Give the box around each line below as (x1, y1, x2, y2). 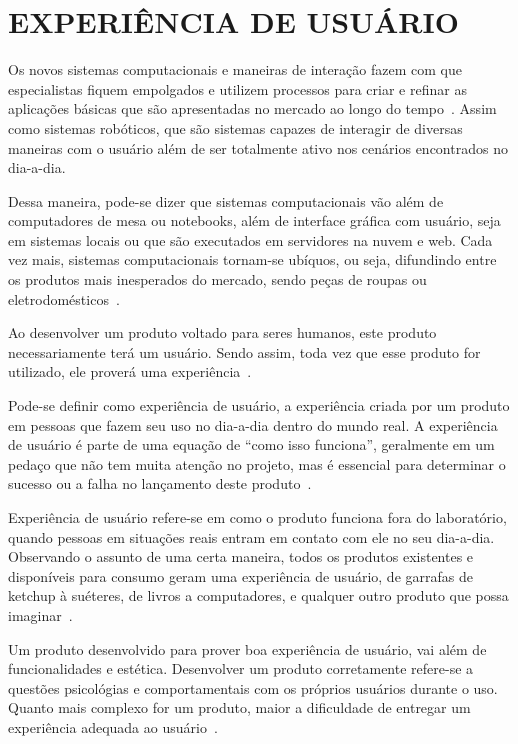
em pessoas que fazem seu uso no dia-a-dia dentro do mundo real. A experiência (8, 414, 498, 435)
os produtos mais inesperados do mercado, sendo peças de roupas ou (8, 269, 427, 290)
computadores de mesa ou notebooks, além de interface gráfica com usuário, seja (8, 210, 501, 231)
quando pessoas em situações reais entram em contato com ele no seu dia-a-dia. (8, 526, 495, 547)
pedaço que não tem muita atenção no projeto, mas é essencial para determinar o (8, 453, 506, 474)
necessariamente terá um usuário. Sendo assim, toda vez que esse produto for (8, 341, 481, 362)
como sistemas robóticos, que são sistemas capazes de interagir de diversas (8, 117, 463, 138)
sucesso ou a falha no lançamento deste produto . (8, 473, 312, 494)
